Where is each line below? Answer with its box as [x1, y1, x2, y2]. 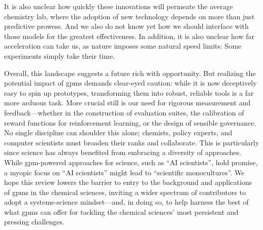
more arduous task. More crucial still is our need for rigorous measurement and [4, 97, 251, 108]
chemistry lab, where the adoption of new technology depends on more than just [4, 11, 255, 21]
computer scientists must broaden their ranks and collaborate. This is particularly [4, 137, 259, 147]
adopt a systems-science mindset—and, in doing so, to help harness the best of [4, 197, 249, 207]
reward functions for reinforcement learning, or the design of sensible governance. [4, 117, 256, 128]
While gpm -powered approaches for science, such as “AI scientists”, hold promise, [4, 157, 258, 167]
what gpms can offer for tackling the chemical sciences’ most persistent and [4, 206, 239, 217]
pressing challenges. [4, 216, 64, 227]
